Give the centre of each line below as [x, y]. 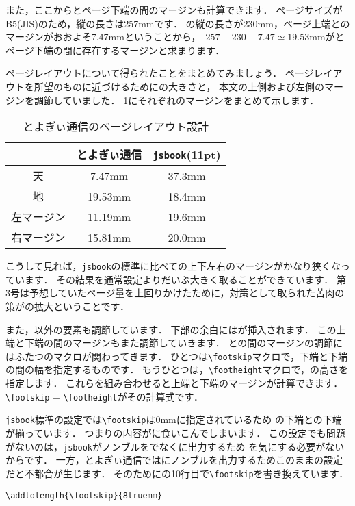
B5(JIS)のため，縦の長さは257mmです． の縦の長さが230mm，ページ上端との [178, 23]
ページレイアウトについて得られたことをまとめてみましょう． [144, 73]
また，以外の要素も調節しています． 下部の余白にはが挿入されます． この [171, 329]
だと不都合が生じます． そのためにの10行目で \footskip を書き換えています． [177, 473]
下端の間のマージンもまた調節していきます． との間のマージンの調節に [183, 343]
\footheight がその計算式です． [133, 396]
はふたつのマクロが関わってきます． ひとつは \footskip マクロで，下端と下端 [176, 356]
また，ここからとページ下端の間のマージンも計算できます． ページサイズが [174, 10]
